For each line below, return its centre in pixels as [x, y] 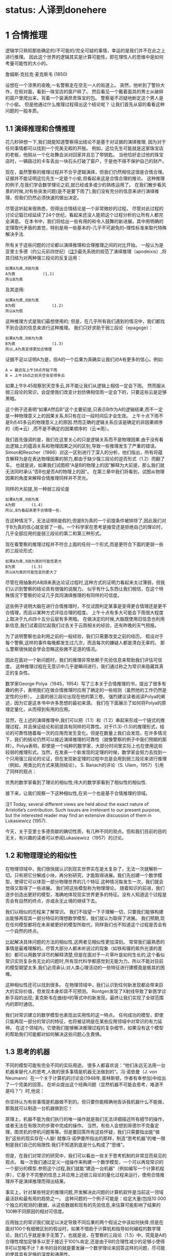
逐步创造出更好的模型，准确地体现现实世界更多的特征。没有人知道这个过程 [84, 894]
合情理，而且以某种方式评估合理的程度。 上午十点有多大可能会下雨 [76, 612]
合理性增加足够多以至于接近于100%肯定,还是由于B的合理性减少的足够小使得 [85, 1241]
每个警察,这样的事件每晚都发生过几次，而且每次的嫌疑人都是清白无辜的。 [82, 642]
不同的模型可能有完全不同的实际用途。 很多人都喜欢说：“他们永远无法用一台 [85, 1065]
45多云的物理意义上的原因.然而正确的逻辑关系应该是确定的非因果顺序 [90, 422]
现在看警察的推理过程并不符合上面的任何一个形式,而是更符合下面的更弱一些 [84, 544]
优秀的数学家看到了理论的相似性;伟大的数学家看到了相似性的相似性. [76, 782]
